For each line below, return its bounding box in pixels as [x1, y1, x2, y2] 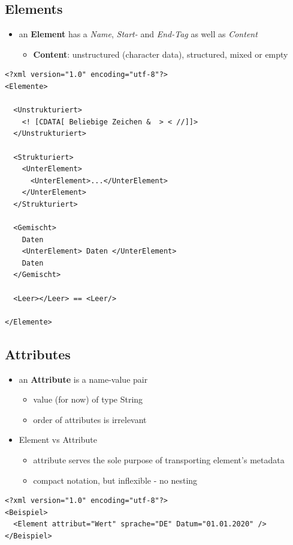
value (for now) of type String [33, 393, 143, 406]
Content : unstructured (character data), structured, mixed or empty [33, 47, 288, 60]
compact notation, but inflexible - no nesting [33, 473, 198, 486]
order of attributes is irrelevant [33, 413, 147, 425]
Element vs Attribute [19, 433, 97, 446]
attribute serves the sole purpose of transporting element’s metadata [33, 454, 285, 466]
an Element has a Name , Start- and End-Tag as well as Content [19, 28, 258, 40]
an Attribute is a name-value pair [19, 373, 148, 385]
